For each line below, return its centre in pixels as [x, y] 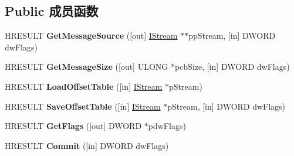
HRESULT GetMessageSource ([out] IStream [91, 35]
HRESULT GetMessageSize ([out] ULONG [87, 67]
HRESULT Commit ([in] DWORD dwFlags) [87, 145]
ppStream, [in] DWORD [232, 35]
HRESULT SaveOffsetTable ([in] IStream [83, 106]
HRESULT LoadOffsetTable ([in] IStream [84, 86]
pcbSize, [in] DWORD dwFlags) [232, 67]
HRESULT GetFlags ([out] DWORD [73, 126]
